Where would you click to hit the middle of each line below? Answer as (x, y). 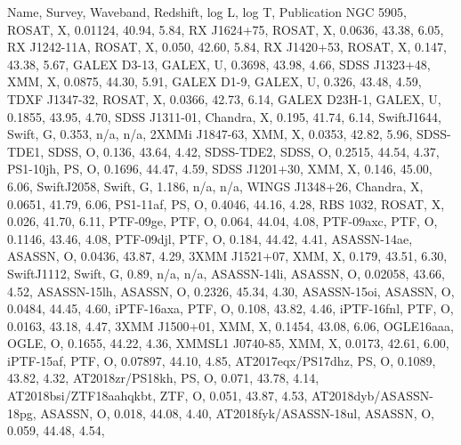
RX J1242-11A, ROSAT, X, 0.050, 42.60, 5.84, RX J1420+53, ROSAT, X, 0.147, (227, 47)
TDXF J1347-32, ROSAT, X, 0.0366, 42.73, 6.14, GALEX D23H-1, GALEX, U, (224, 98)
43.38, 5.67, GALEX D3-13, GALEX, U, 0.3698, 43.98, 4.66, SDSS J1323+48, (219, 64)
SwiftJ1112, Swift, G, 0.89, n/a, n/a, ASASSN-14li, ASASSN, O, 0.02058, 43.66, (226, 273)
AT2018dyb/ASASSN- (372, 396)
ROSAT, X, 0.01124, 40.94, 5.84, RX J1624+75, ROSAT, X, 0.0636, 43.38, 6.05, (226, 29)
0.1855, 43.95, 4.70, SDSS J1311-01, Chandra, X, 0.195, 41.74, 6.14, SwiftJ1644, (224, 116)
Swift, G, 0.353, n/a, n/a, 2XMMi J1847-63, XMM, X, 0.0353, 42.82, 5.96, (210, 134)
